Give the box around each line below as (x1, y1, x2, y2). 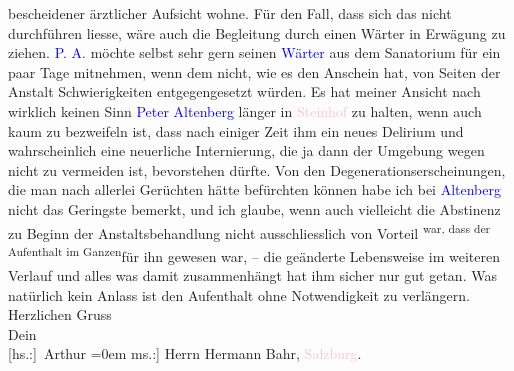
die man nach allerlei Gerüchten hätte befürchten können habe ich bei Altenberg (8, 179, 501, 200)
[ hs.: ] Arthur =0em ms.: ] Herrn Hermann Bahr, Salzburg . (8, 343, 362, 364)
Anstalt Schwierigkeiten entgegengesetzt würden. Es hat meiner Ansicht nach (8, 81, 481, 102)
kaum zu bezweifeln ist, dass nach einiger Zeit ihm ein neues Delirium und (8, 120, 464, 141)
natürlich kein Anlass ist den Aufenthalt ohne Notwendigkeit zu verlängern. (8, 284, 470, 305)
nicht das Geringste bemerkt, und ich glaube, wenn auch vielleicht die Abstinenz (8, 198, 501, 219)
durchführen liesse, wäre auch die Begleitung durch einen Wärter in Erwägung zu (8, 22, 506, 43)
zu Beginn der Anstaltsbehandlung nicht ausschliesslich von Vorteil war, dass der (8, 219, 491, 243)
